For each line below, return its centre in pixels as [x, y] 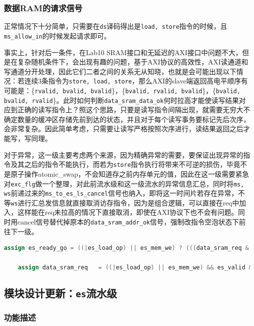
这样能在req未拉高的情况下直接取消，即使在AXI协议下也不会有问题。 [128, 212]
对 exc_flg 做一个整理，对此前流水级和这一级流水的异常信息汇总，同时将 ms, [124, 183]
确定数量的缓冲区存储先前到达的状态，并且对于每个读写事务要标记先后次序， [127, 119]
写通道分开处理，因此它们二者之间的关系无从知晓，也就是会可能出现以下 [120, 71]
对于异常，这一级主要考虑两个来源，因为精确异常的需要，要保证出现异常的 [124, 154]
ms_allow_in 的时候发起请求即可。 [57, 35]
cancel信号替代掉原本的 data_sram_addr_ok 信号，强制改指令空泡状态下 [128, 222]
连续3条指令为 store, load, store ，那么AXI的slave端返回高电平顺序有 [136, 81]
